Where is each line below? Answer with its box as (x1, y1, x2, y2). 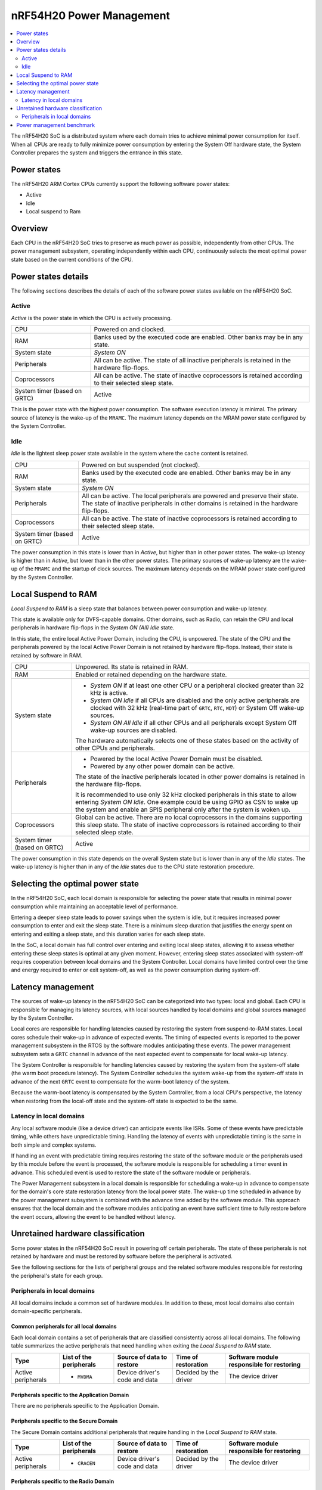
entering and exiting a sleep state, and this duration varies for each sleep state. (11, 930, 206, 938)
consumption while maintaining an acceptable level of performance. (11, 903, 178, 910)
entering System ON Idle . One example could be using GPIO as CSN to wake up (75, 797, 299, 806)
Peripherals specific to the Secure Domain (11, 1417, 118, 1424)
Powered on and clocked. (94, 325, 166, 334)
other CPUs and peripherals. (75, 744, 155, 752)
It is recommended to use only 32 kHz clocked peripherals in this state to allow (75, 790, 297, 799)
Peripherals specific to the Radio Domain (11, 1477, 114, 1485)
